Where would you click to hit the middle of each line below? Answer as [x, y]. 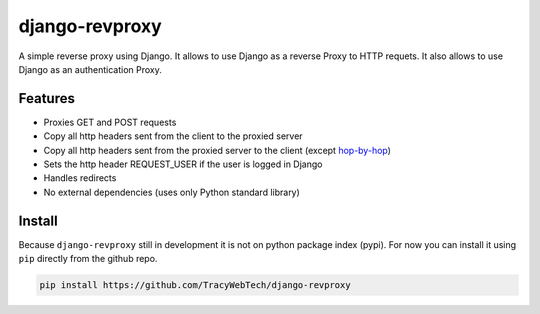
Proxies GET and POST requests [110, 122]
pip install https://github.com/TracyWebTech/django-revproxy [195, 285]
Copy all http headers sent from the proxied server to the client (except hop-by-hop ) [217, 150]
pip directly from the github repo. [88, 259]
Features [46, 98]
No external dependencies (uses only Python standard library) [171, 192]
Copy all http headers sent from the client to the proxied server [173, 136]
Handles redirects [80, 178]
